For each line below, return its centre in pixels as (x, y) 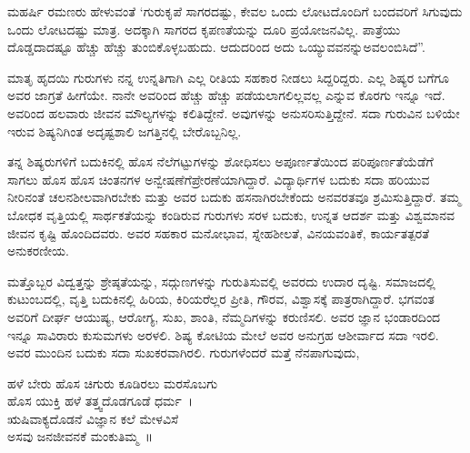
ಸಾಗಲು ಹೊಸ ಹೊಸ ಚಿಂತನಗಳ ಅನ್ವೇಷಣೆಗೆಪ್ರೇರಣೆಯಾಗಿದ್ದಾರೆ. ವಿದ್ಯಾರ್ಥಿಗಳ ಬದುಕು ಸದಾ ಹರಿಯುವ (219, 179)
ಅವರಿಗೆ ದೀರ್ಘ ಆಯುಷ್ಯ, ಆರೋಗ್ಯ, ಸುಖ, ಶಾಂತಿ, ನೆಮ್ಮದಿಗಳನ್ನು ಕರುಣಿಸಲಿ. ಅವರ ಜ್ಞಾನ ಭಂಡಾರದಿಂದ (224, 316)
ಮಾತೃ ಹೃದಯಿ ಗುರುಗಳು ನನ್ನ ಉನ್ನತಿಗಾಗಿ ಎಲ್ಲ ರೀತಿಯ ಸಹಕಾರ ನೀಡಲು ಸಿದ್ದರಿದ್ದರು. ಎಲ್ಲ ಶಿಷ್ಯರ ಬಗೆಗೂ (228, 77)
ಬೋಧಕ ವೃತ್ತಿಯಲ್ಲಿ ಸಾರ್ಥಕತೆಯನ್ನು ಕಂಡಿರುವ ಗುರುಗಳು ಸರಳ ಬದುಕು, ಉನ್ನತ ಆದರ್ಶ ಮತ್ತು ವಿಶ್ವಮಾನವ (231, 214)
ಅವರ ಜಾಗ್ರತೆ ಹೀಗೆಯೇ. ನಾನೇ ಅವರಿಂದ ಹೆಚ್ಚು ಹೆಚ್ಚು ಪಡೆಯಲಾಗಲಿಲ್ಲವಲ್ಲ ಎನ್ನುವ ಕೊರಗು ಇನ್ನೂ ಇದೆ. (226, 95)
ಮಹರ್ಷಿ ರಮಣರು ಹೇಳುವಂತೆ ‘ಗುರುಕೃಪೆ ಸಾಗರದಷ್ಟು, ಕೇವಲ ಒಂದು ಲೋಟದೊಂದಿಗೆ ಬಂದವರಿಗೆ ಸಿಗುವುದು (235, 11)
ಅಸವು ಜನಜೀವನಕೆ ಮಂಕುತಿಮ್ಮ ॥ (80, 436)
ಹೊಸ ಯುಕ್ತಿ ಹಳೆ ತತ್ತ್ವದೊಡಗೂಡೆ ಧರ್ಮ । (100, 401)
